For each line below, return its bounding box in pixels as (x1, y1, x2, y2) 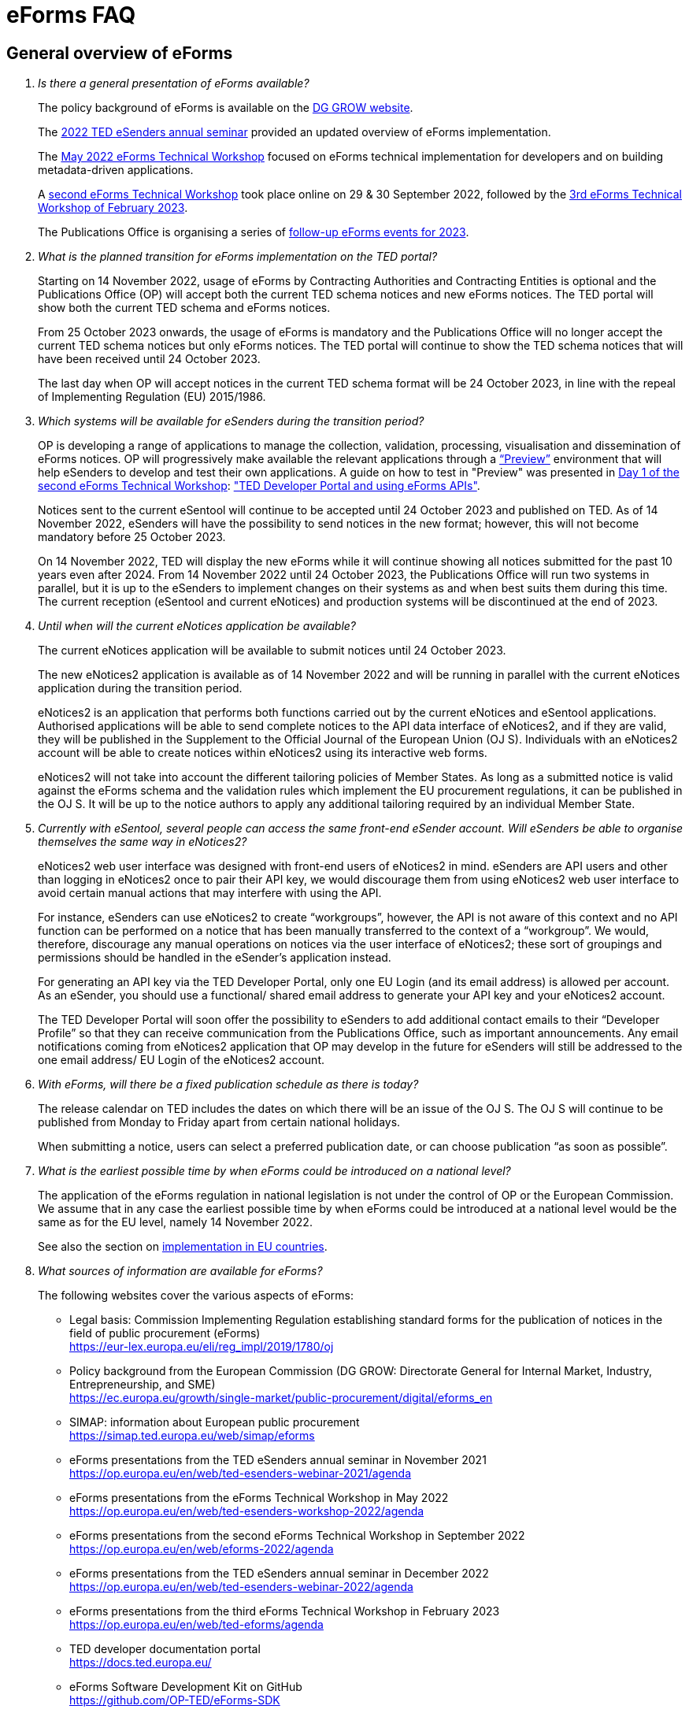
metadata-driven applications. (38, 163, 194, 177)
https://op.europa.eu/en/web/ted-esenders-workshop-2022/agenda (69, 1504, 424, 1518)
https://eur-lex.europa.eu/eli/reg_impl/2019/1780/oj (69, 1340, 334, 1354)
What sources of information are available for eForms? (38, 1264, 323, 1278)
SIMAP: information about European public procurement (69, 1415, 360, 1429)
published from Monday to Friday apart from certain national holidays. (38, 1115, 401, 1129)
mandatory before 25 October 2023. (38, 530, 226, 544)
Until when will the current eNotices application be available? (38, 619, 357, 633)
